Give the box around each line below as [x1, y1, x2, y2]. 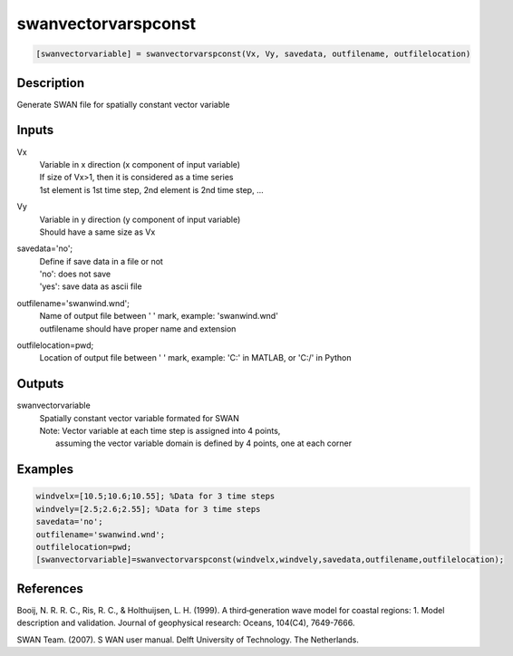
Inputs [16, 122, 54, 138]
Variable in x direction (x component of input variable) [39, 159, 240, 169]
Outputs [16, 376, 64, 391]
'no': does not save [39, 268, 111, 280]
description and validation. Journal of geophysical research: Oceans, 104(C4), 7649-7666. [16, 617, 355, 629]
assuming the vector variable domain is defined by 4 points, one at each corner [55, 438, 353, 449]
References [16, 581, 83, 596]
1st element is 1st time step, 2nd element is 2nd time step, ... [39, 184, 264, 195]
